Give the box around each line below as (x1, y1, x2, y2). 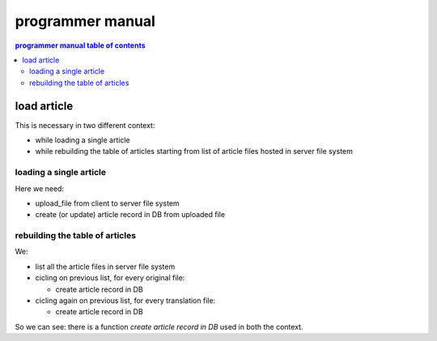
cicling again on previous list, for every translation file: (35, 296, 216, 305)
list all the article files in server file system (35, 262, 176, 271)
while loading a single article (35, 135, 130, 145)
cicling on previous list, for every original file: (35, 273, 185, 283)
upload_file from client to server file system (35, 198, 180, 208)
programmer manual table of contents (15, 40, 146, 50)
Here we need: (15, 183, 65, 194)
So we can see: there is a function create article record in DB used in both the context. (15, 322, 303, 331)
